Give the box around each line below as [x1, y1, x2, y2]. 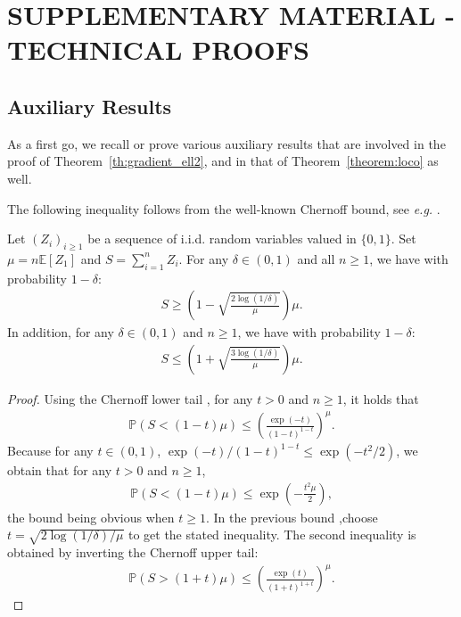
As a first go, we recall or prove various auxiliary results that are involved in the [7, 134, 446, 152]
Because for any [7, 441, 94, 460]
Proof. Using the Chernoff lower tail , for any [7, 389, 253, 407]
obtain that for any [7, 461, 112, 480]
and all [297, 249, 335, 267]
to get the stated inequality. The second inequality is [128, 525, 416, 544]
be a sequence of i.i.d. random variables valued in [87, 229, 357, 248]
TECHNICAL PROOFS [7, 31, 309, 68]
